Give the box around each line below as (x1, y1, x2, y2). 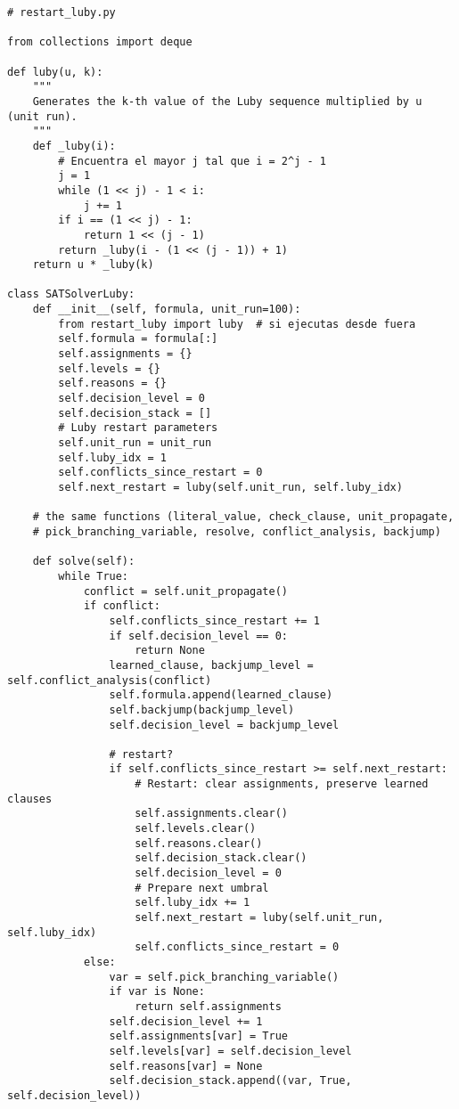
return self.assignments (135, 999, 282, 1013)
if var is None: (109, 985, 205, 999)
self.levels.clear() (135, 822, 257, 836)
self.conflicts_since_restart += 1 (109, 614, 320, 627)
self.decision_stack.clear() (135, 852, 307, 865)
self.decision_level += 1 (109, 1015, 263, 1028)
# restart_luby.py (7, 6, 116, 19)
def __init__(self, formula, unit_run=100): (32, 303, 301, 316)
